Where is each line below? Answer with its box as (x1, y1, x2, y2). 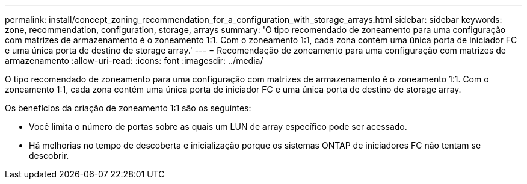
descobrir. (29, 150, 69, 161)
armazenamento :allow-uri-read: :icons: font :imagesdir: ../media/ (5, 55, 263, 66)
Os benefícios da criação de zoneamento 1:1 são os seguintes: (5, 103, 251, 113)
